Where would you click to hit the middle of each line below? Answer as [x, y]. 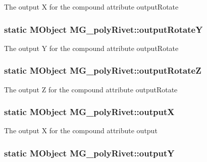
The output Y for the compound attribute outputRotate [91, 48]
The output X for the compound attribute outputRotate [91, 7]
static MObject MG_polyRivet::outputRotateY [103, 29]
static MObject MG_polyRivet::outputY [89, 153]
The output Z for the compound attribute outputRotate [91, 89]
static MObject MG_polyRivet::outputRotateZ [103, 70]
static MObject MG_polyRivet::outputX [89, 112]
